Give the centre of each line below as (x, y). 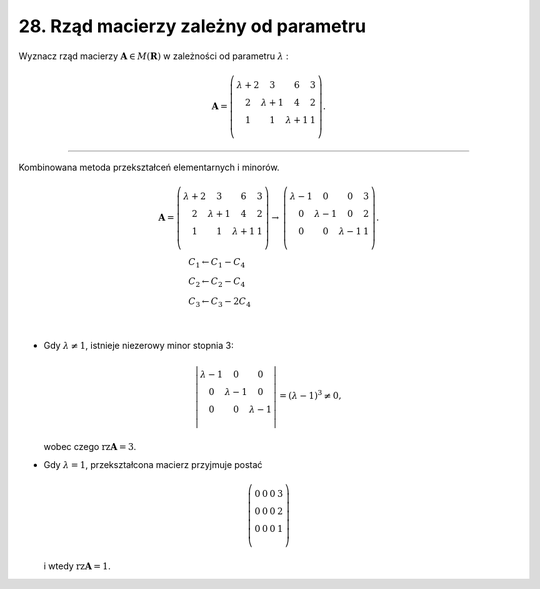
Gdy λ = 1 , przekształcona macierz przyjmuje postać (153, 465)
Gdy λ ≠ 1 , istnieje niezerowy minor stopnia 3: (138, 345)
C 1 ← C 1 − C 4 (217, 263)
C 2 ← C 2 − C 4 (217, 283)
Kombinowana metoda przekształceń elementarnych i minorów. (149, 167)
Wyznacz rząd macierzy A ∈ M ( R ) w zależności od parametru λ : (153, 56)
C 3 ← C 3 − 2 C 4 (219, 303)
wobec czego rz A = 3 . (90, 446)
